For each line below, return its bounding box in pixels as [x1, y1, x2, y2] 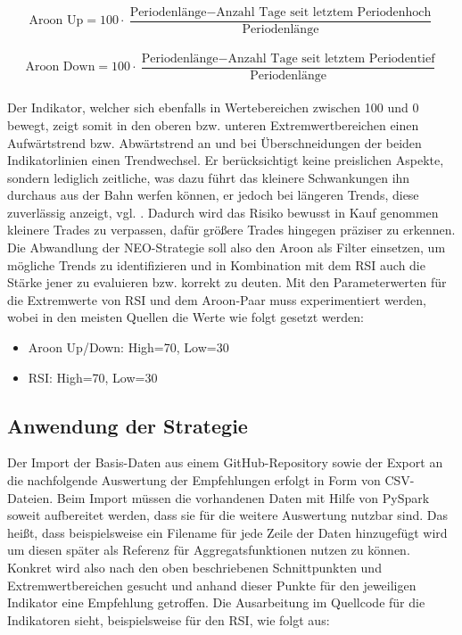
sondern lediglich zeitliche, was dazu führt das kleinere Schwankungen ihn [7, 168, 410, 186]
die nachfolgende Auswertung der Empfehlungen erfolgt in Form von [7, 471, 381, 490]
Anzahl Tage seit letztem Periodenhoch [216, 6, 432, 19]
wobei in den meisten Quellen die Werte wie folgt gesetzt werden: [7, 308, 364, 326]
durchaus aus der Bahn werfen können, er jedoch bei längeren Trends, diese [7, 186, 419, 204]
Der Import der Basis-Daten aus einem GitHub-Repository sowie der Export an [7, 453, 443, 472]
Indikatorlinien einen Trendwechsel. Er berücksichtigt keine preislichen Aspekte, [7, 151, 444, 169]
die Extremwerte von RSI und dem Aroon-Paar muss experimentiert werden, [7, 290, 426, 309]
